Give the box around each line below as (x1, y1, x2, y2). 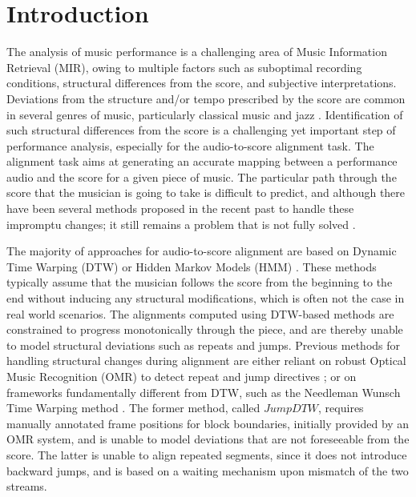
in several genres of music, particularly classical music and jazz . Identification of (6, 106, 403, 122)
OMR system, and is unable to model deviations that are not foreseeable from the (6, 431, 410, 447)
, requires (318, 399, 364, 416)
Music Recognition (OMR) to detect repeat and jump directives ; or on (6, 368, 357, 384)
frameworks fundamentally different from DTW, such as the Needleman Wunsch (6, 383, 401, 400)
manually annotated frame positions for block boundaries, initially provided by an (6, 415, 410, 431)
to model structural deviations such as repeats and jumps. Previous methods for (6, 336, 401, 353)
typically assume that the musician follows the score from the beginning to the (6, 274, 393, 291)
